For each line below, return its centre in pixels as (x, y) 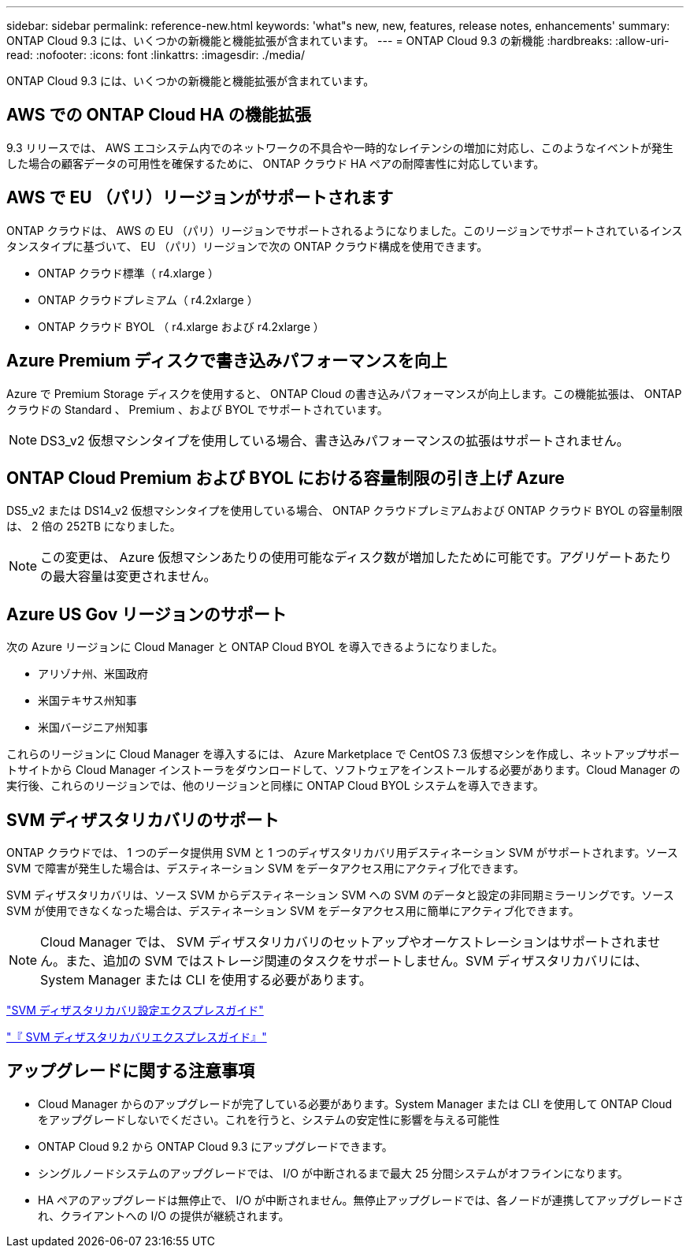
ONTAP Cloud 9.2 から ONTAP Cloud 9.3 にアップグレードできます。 (215, 1146)
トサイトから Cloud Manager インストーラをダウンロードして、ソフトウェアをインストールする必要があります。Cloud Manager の (343, 770)
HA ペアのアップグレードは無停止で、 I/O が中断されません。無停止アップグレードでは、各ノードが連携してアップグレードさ (361, 1200)
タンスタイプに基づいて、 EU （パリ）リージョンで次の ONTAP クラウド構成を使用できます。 (247, 246)
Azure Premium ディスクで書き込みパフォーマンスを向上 (227, 361)
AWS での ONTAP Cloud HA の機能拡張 (159, 115)
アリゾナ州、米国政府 (93, 674)
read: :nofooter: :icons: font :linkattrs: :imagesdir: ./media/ (156, 55)
